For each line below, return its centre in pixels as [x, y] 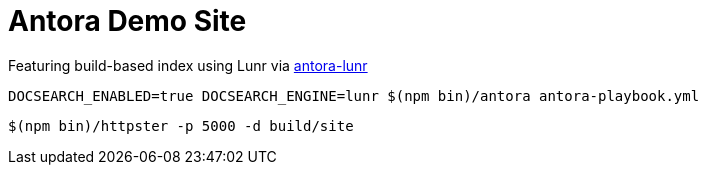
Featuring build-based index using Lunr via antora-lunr [188, 65]
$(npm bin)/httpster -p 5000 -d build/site [181, 125]
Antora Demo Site [127, 21]
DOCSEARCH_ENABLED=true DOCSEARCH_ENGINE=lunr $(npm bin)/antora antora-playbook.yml [354, 95]
